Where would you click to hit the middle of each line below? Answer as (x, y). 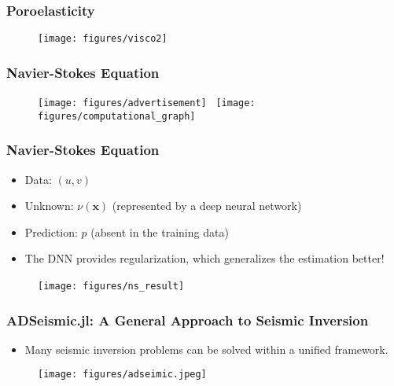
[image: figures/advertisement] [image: (147, 103)
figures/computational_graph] (117, 116)
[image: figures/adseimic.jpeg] (122, 375)
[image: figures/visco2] (103, 39)
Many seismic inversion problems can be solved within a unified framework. (206, 349)
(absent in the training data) (160, 232)
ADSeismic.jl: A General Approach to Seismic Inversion (188, 320)
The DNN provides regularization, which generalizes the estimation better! (204, 258)
